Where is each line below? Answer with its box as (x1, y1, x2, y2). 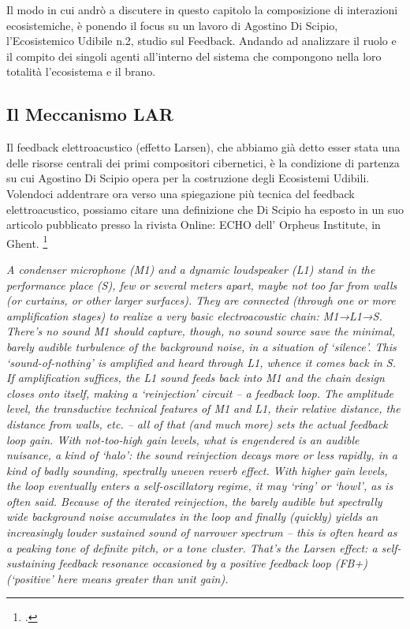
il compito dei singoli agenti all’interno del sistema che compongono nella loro (6, 47, 382, 64)
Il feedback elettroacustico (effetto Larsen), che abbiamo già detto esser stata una (6, 139, 401, 155)
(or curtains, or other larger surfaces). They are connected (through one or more (6, 292, 396, 309)
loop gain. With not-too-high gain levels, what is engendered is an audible (6, 431, 360, 447)
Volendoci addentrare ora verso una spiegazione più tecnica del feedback (6, 185, 355, 201)
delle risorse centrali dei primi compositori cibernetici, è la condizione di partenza (6, 154, 400, 170)
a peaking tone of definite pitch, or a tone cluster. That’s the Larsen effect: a (6, 539, 378, 556)
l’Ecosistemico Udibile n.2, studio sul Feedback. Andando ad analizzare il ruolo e (6, 32, 397, 49)
